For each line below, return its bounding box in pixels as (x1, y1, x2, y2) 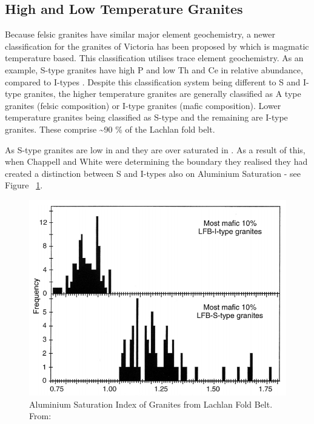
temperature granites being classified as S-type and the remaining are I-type (5, 111, 288, 124)
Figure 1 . (5, 179, 43, 191)
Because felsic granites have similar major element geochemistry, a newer (5, 28, 275, 41)
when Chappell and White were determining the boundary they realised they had (5, 155, 308, 168)
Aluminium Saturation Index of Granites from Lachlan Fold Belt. (29, 397, 273, 410)
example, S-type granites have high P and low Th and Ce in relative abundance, (5, 63, 303, 76)
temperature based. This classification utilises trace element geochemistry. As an (5, 51, 304, 64)
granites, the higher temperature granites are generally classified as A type (24, 87, 301, 100)
